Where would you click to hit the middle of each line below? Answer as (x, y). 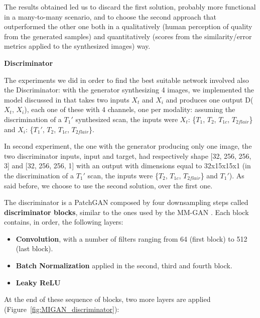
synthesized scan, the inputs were (127, 119)
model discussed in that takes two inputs (67, 99)
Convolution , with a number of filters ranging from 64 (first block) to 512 (132, 238)
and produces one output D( (210, 99)
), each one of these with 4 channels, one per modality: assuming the (130, 109)
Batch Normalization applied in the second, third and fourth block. (124, 266)
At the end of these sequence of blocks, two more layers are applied (107, 299)
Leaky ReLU (38, 282)
